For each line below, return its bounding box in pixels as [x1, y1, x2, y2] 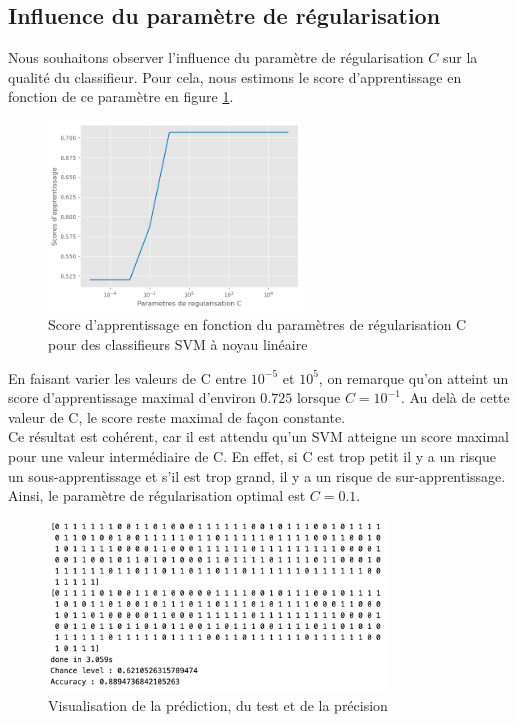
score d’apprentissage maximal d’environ [8, 387, 256, 408]
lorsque [296, 387, 341, 408]
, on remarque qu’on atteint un [318, 367, 509, 388]
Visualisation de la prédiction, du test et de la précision [48, 694, 388, 715]
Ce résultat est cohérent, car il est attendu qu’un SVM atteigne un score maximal [8, 426, 509, 447]
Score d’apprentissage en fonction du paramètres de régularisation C [48, 314, 467, 335]
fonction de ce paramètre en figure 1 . [8, 86, 234, 107]
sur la [442, 47, 478, 68]
